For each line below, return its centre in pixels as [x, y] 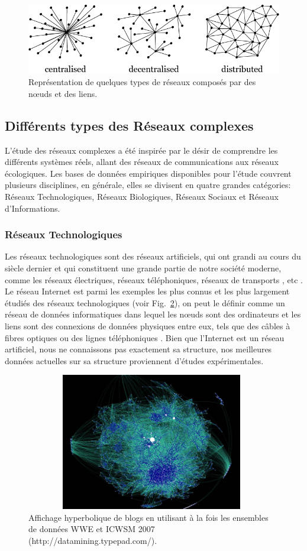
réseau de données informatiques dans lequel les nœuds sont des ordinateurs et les [153, 314]
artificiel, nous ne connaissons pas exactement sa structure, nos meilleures [138, 349]
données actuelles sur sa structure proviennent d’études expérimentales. [134, 360]
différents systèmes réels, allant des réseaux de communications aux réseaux [142, 162]
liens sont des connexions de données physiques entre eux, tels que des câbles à [148, 325]
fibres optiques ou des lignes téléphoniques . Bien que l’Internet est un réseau [145, 337]
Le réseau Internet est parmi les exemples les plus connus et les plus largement [147, 291]
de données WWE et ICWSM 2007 [92, 529]
